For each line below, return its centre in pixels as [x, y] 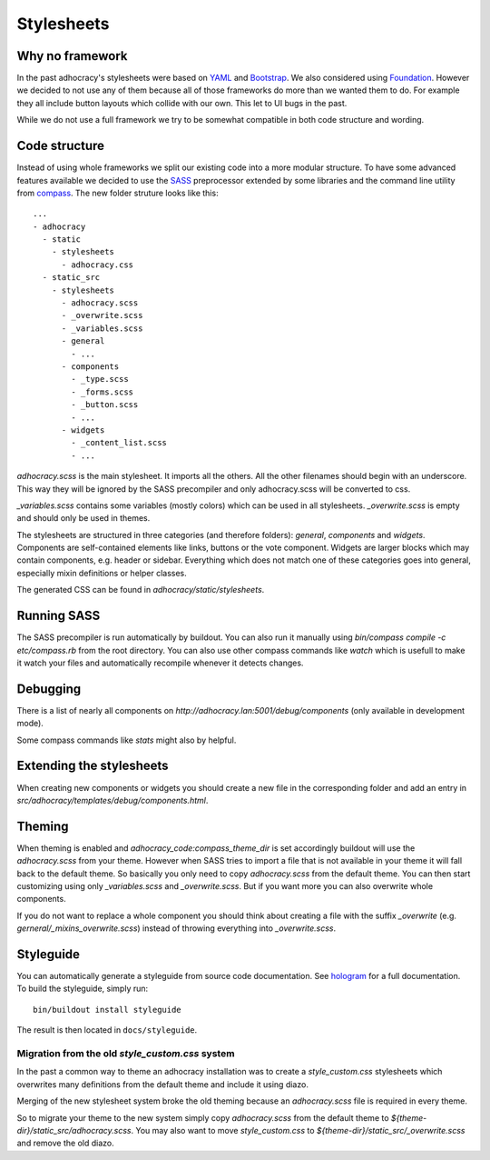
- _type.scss [100, 379]
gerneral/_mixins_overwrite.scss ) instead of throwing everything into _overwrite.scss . [176, 928]
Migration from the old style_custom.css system [126, 1054]
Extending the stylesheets [93, 766]
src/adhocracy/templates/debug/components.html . [113, 800]
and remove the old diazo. [65, 1143]
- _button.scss [105, 405]
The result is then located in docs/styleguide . [107, 1030]
